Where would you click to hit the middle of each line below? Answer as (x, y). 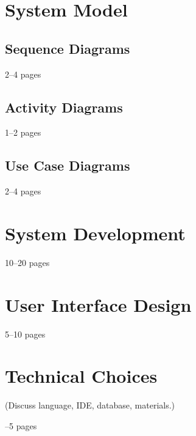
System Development (95, 233)
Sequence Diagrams (68, 48)
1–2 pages (23, 132)
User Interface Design (98, 304)
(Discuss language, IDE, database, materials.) (90, 405)
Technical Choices (81, 376)
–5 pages (21, 425)
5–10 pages (25, 334)
